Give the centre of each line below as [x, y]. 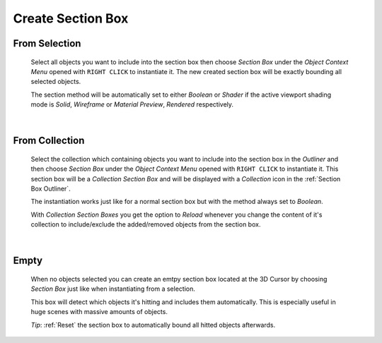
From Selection [47, 43]
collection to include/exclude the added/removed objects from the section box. [146, 224]
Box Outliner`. [51, 189]
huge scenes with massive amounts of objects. [99, 312]
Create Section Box [71, 18]
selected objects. [56, 82]
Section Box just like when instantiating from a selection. [113, 289]
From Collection [49, 141]
